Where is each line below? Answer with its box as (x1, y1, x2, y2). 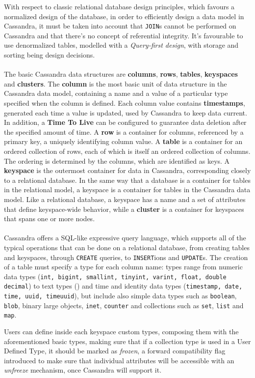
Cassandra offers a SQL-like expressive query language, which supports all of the (4, 233, 246, 243)
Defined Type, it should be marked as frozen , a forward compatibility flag (4, 346, 226, 356)
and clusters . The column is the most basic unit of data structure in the (4, 78, 227, 88)
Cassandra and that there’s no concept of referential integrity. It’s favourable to (4, 30, 243, 40)
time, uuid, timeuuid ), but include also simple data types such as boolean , (4, 291, 237, 301)
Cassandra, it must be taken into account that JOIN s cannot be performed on (4, 21, 236, 31)
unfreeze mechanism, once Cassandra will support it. (4, 365, 162, 375)
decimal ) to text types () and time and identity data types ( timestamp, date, (4, 281, 243, 291)
